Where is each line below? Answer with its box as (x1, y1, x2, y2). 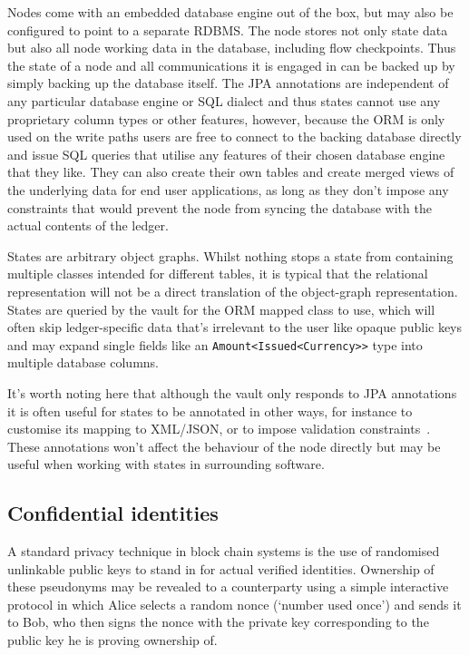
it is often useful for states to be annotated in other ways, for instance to (7, 401, 413, 420)
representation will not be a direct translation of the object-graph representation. (7, 281, 458, 300)
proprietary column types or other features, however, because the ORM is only (7, 109, 445, 128)
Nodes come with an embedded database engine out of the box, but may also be (7, 3, 454, 21)
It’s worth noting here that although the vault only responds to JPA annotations (7, 383, 457, 402)
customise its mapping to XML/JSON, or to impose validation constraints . (7, 419, 431, 438)
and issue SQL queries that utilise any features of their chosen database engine (7, 144, 445, 163)
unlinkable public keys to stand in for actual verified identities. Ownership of (7, 559, 435, 578)
